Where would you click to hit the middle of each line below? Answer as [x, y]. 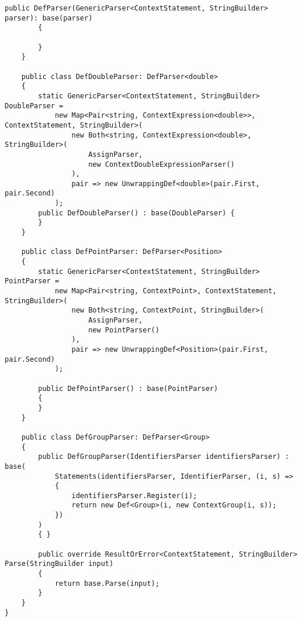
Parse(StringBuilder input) [59, 564]
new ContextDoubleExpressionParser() [162, 164]
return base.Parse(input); [107, 583]
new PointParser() [124, 330]
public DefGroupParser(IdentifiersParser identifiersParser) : [164, 457]
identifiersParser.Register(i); [134, 495]
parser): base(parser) [49, 18]
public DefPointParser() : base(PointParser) [128, 388]
